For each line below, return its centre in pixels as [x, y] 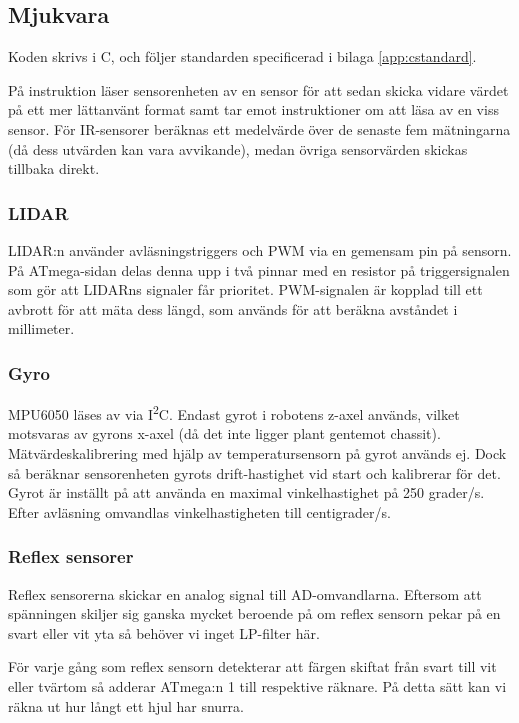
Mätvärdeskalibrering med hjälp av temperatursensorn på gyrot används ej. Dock [257, 453]
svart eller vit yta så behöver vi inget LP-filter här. [164, 632]
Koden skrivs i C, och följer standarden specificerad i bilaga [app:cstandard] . [242, 56]
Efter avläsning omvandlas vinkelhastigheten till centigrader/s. [199, 511]
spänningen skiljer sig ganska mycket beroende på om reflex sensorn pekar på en [254, 613]
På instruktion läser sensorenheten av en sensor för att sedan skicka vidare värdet [258, 89]
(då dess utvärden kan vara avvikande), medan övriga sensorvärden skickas [238, 148]
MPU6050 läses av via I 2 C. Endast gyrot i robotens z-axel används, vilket [234, 412]
